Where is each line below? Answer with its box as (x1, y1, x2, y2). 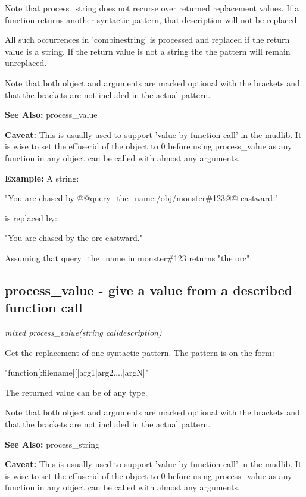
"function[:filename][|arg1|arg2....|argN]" (5, 366, 148, 379)
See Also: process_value (5, 108, 98, 121)
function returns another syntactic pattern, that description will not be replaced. (5, 13, 299, 26)
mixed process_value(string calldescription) (5, 326, 162, 339)
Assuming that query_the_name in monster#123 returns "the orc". (5, 251, 252, 264)
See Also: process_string (5, 437, 100, 450)
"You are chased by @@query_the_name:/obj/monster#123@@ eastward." (5, 192, 279, 204)
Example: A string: (5, 171, 79, 184)
